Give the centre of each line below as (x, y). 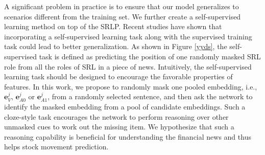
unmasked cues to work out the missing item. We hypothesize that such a (119, 127)
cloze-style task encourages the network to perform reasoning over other (116, 116)
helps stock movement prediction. (56, 147)
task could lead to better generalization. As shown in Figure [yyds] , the (116, 46)
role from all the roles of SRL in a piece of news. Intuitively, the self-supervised (128, 66)
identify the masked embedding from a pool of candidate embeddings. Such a (125, 106)
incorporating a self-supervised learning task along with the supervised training (128, 36)
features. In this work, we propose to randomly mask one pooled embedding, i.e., (131, 86)
